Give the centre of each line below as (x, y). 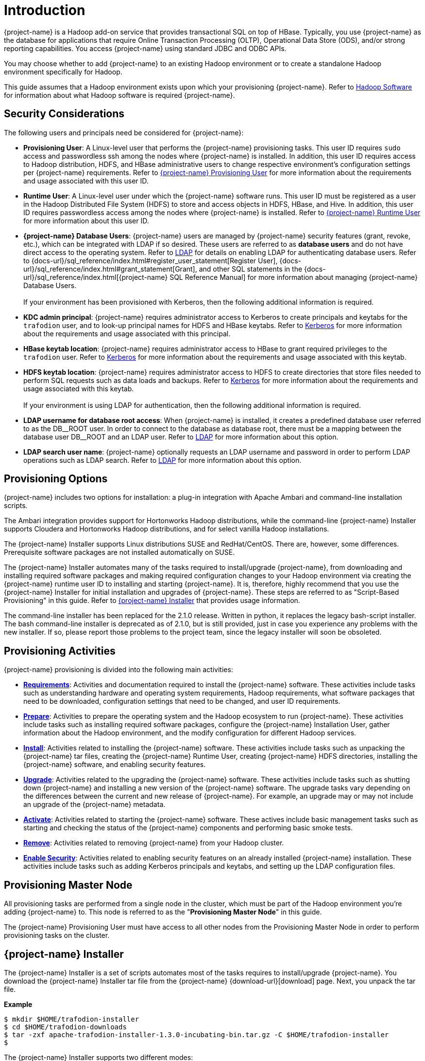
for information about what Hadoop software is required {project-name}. (119, 95)
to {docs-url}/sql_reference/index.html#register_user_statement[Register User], (151, 260)
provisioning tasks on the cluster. (57, 935)
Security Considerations (64, 114)
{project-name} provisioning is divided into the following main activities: (119, 670)
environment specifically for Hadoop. (63, 72)
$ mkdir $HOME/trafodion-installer (72, 1019)
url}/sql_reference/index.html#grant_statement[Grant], (110, 269)
